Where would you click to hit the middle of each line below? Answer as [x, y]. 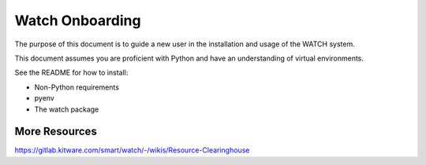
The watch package [67, 109]
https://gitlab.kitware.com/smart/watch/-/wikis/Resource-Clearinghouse [132, 150]
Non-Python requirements [77, 87]
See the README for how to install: [71, 73]
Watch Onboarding [78, 20]
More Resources [56, 132]
